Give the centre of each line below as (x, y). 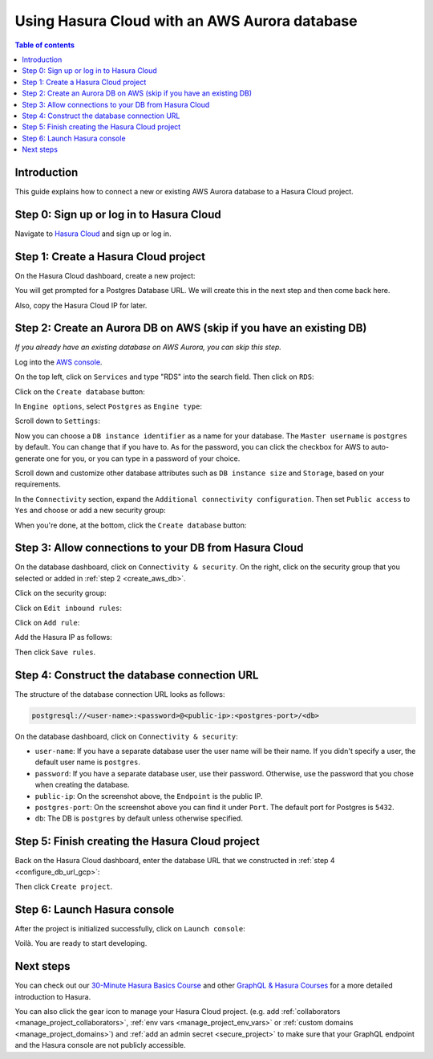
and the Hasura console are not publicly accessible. (100, 1045)
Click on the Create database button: (80, 391)
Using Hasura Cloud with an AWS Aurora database (186, 21)
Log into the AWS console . (59, 362)
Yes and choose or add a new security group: (90, 511)
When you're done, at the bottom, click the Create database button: (131, 525)
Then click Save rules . (55, 652)
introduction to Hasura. (53, 996)
